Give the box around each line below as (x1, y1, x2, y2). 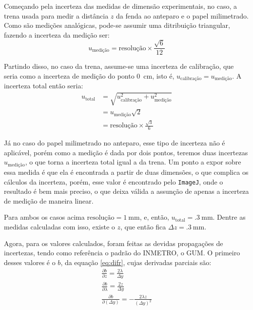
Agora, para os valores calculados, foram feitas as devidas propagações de (4, 238, 223, 248)
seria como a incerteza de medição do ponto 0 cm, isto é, (4, 70, 175, 81)
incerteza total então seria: (4, 81, 83, 91)
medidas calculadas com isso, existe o (4, 221, 115, 231)
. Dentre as (213, 212, 246, 222)
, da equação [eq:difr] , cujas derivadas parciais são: (60, 257, 212, 267)
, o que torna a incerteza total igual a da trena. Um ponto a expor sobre (25, 157, 241, 167)
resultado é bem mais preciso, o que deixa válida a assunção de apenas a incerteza (4, 186, 249, 196)
